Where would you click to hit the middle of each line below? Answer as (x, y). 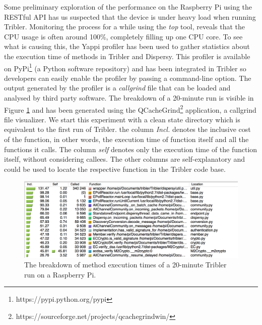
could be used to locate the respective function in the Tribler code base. (115, 169)
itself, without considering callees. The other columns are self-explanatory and (125, 159)
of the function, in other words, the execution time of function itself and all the (126, 139)
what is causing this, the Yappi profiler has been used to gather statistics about (127, 46)
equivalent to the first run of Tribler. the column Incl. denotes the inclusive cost (127, 129)
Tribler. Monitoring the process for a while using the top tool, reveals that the (125, 27)
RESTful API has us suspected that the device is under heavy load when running (130, 16)
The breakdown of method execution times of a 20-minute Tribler (125, 265)
